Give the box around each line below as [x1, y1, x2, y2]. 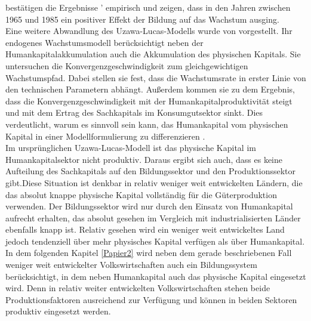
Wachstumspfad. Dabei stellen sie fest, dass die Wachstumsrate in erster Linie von [5, 71, 306, 84]
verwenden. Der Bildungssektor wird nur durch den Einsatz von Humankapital [5, 200, 293, 212]
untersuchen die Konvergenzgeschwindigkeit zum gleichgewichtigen [5, 59, 248, 72]
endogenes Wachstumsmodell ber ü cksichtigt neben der [5, 36, 204, 48]
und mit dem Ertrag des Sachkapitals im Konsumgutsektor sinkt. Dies [5, 106, 263, 119]
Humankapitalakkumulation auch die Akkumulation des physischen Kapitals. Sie [5, 48, 301, 60]
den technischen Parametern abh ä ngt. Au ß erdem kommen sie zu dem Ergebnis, [5, 83, 295, 95]
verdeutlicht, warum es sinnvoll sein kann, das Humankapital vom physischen [5, 118, 288, 130]
